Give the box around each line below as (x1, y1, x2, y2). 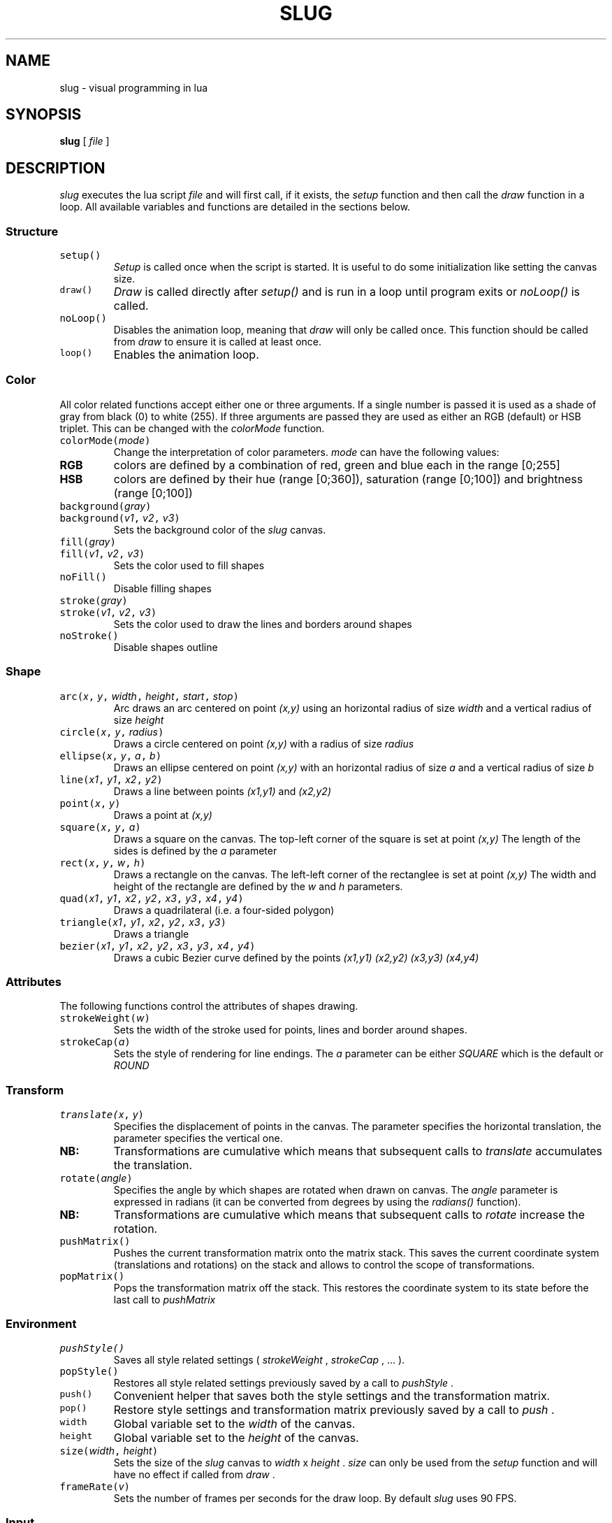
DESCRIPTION (6, 159, 105, 177)
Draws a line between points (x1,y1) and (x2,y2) (113, 785, 332, 797)
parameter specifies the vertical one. (113, 1132, 283, 1145)
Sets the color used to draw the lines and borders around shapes (113, 617, 412, 630)
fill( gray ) (59, 535, 116, 548)
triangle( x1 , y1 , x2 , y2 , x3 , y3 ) (59, 915, 226, 928)
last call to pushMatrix (113, 1294, 216, 1306)
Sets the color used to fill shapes (113, 559, 265, 571)
